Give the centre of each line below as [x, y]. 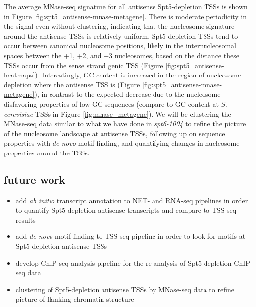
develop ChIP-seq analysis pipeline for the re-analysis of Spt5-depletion [124, 263]
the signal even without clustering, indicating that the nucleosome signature [119, 26]
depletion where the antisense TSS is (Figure [72, 84]
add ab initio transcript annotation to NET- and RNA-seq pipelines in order [132, 200]
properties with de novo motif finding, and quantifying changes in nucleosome [122, 143]
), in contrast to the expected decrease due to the [109, 94]
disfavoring [21, 104]
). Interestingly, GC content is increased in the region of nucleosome [138, 75]
